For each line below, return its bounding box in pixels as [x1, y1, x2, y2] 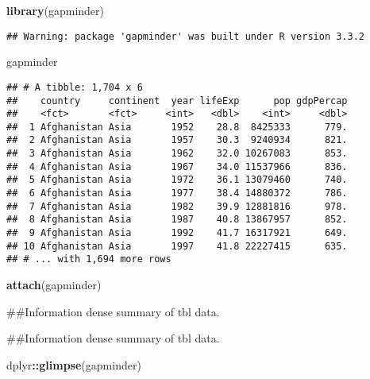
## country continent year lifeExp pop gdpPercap [6, 95, 348, 106]
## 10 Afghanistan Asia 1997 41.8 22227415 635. [6, 240, 348, 252]
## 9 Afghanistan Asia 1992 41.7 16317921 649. [6, 227, 348, 239]
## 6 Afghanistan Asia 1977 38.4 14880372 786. [6, 188, 348, 199]
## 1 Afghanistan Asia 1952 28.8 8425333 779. [6, 121, 348, 133]
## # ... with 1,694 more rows [6, 253, 172, 265]
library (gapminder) [6, 2, 104, 18]
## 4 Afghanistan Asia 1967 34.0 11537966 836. [6, 160, 348, 172]
